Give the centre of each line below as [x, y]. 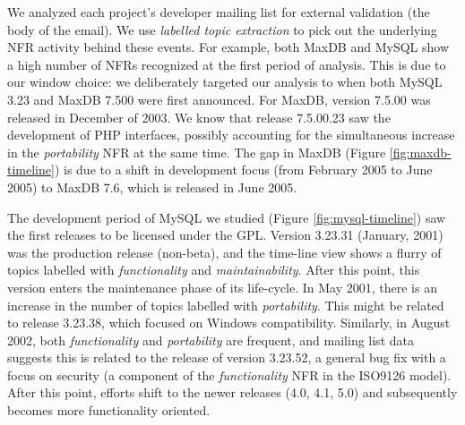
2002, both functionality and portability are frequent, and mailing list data [211, 340]
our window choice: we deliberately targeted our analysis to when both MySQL [225, 82]
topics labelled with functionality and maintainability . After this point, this [214, 270]
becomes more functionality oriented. [109, 410]
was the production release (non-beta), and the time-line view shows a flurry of [224, 252]
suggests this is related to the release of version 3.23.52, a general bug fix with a [227, 357]
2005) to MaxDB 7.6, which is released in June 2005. [152, 187]
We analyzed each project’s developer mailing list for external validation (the [219, 12]
